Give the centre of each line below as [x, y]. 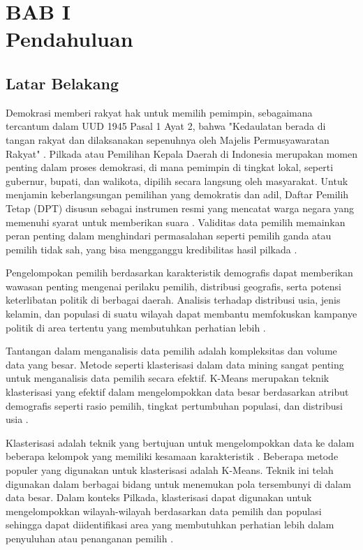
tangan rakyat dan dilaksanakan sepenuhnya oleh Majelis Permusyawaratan [168, 139]
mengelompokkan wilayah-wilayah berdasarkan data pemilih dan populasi [164, 511]
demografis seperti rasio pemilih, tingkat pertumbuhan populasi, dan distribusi [174, 405]
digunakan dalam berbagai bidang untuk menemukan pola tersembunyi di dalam [178, 483]
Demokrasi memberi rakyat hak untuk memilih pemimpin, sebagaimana [159, 112]
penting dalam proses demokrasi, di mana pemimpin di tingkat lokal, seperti [170, 167]
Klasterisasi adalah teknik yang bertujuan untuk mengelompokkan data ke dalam [180, 442]
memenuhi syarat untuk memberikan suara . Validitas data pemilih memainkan [176, 222]
